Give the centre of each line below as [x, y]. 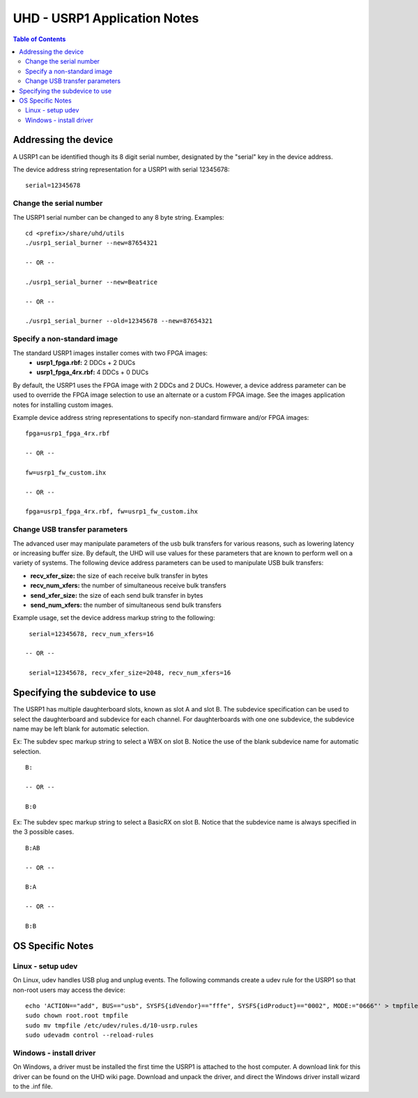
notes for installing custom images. [63, 405]
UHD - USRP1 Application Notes [106, 18]
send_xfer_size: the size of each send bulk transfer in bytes [117, 595]
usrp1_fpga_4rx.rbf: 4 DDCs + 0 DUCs [93, 373]
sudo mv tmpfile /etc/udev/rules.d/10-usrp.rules [112, 1025]
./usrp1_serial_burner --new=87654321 [92, 243]
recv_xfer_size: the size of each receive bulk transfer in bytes [119, 576]
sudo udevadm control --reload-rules [90, 1035]
